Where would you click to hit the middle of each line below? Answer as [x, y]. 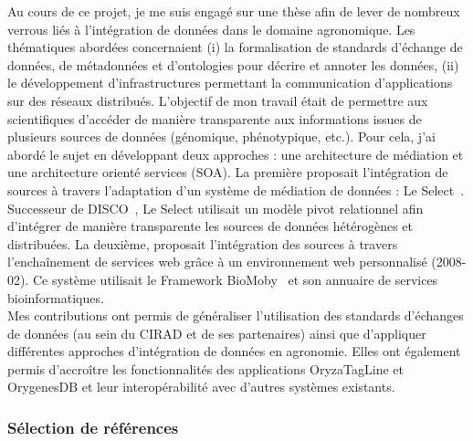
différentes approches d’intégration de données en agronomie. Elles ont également [234, 351]
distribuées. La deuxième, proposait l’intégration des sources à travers [203, 243]
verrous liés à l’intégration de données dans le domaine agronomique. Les [211, 29]
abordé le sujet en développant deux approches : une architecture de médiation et [236, 154]
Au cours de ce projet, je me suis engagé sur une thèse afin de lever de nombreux [234, 11]
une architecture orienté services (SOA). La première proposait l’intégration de [228, 172]
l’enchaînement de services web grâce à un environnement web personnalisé [217, 262]
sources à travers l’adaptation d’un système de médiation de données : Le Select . [236, 189]
